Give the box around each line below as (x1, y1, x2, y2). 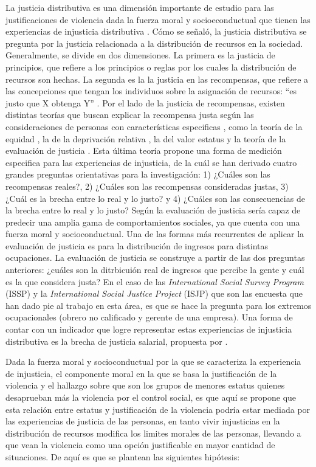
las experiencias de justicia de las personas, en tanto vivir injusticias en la (5, 415, 280, 427)
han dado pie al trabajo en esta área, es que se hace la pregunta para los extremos (5, 299, 312, 311)
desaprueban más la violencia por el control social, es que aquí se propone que (5, 391, 297, 403)
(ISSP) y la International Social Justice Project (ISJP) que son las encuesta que (5, 287, 303, 300)
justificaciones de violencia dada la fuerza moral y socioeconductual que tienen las (5, 13, 311, 26)
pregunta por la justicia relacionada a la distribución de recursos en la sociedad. (5, 36, 303, 49)
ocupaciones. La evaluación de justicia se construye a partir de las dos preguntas (5, 251, 305, 264)
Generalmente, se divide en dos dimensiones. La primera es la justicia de (5, 49, 275, 61)
